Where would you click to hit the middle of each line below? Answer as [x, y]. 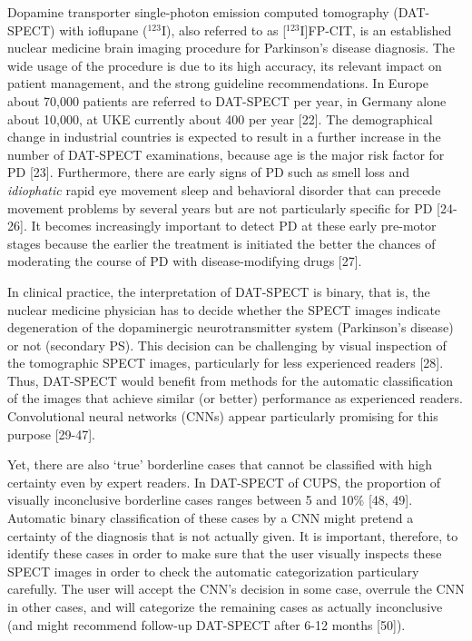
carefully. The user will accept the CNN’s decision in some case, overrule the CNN [236, 589]
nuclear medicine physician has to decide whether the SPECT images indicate [224, 309]
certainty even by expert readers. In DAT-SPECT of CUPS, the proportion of [224, 482]
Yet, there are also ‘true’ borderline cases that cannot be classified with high [220, 464]
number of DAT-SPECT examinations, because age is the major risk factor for [226, 154]
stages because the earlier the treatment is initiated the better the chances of [221, 243]
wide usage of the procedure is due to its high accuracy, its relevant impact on [225, 65]
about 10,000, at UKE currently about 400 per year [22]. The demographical [220, 118]
